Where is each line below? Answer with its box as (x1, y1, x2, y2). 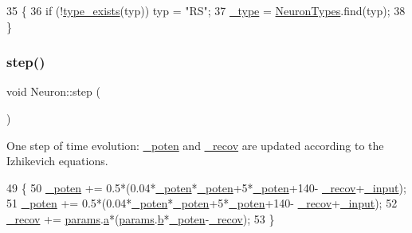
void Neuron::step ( (6, 83, 100, 100)
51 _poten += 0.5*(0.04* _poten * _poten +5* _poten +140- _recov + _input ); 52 (6, 195, 398, 211)
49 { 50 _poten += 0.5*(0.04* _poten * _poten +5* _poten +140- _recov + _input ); (6, 179, 406, 195)
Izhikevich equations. (6, 152, 108, 169)
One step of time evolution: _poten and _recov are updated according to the (6, 136, 384, 153)
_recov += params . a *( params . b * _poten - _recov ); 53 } (6, 210, 275, 227)
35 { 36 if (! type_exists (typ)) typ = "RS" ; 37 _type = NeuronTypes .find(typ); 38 (6, 2, 406, 18)
